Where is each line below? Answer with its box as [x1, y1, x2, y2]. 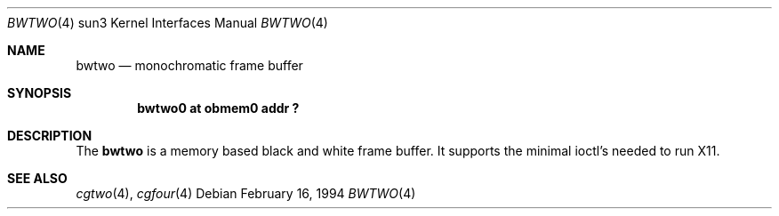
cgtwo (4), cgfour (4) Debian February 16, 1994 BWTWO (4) [76, 186, 416, 201]
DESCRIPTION [7, 128, 92, 143]
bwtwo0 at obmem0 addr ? [137, 100, 300, 116]
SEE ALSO [7, 171, 68, 186]
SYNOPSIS [7, 85, 72, 100]
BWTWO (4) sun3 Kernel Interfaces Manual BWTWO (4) [7, 15, 328, 30]
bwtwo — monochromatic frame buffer [76, 58, 303, 73]
